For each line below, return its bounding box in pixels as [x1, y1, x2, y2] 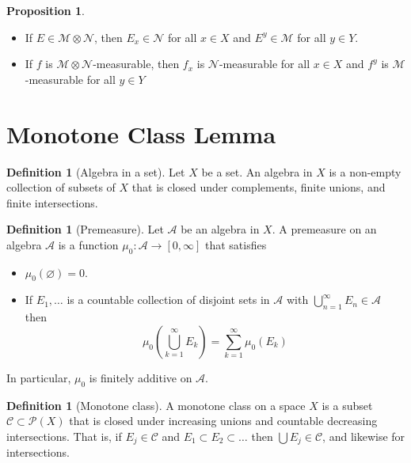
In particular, [6, 369, 71, 385]
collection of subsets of [6, 179, 116, 195]
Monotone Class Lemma [6, 117, 276, 150]
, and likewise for [322, 427, 405, 444]
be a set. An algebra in [201, 163, 313, 180]
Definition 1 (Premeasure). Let [6, 221, 164, 237]
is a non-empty [329, 163, 401, 180]
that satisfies [204, 236, 267, 252]
